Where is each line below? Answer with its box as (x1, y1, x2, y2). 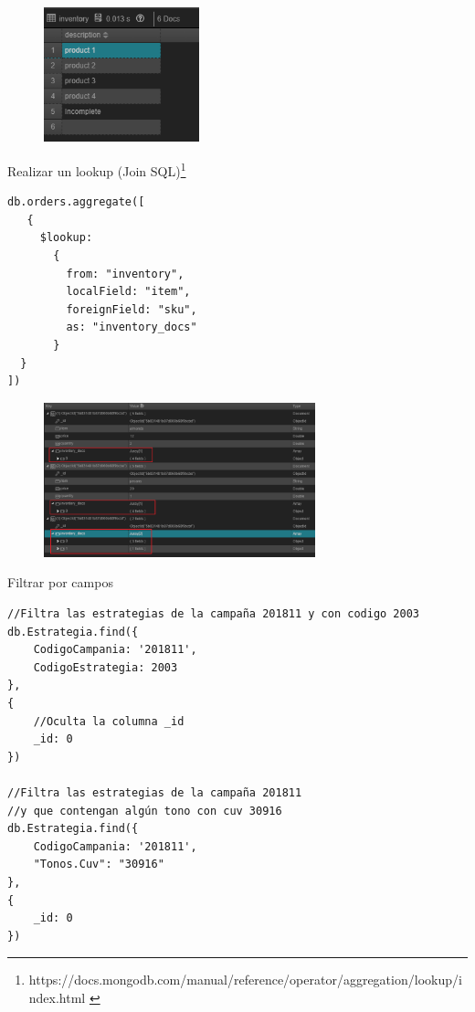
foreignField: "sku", (66, 302, 197, 316)
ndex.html (28, 987, 86, 1007)
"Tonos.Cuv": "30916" (33, 858, 164, 871)
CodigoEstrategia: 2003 (33, 660, 178, 674)
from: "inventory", (66, 267, 185, 280)
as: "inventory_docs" (66, 321, 197, 334)
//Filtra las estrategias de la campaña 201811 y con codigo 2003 (7, 607, 420, 621)
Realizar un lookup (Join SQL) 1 (7, 158, 186, 180)
